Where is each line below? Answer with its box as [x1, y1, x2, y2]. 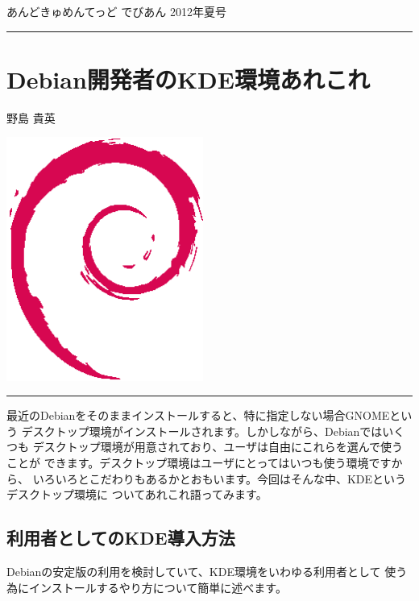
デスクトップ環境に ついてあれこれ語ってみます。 [6, 486, 268, 503]
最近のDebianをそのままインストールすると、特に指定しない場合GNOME [6, 407, 390, 424]
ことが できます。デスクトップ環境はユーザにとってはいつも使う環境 [6, 454, 369, 471]
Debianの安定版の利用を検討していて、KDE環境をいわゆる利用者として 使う [6, 563, 408, 580]
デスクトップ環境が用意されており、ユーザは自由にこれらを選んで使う [32, 438, 403, 455]
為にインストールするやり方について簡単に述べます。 [6, 578, 287, 595]
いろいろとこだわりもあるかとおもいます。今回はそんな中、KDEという [32, 470, 407, 487]
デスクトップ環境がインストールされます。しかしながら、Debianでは [21, 422, 383, 439]
